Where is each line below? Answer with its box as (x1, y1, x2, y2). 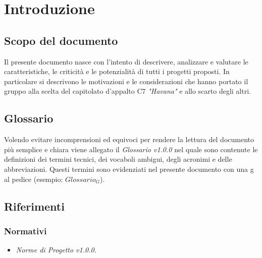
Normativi (4, 224, 47, 237)
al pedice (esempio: (4, 173, 63, 184)
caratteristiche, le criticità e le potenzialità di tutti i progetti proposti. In (4, 66, 230, 77)
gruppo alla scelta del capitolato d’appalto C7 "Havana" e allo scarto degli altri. (4, 86, 251, 96)
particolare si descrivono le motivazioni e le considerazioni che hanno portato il (4, 76, 248, 86)
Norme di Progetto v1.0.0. (16, 244, 96, 255)
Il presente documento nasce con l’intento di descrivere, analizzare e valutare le (4, 56, 248, 67)
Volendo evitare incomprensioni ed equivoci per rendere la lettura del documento (4, 134, 254, 145)
